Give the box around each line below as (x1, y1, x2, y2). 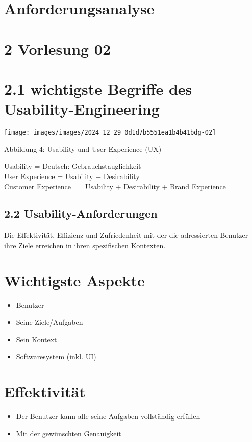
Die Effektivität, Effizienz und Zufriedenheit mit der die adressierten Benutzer (4, 230, 248, 240)
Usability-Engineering (4, 98, 160, 119)
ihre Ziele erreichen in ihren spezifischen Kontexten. (4, 239, 166, 250)
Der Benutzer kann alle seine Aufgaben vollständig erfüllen (16, 411, 200, 422)
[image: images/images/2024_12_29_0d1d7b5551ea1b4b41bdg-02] (4, 129, 216, 137)
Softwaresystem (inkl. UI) (16, 351, 96, 362)
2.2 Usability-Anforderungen (4, 206, 158, 222)
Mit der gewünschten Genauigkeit (16, 428, 121, 438)
